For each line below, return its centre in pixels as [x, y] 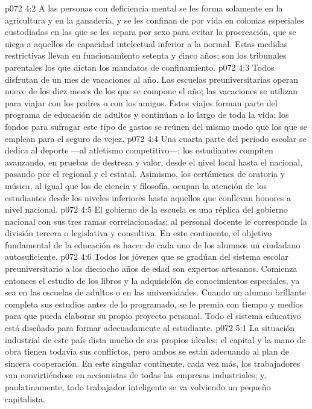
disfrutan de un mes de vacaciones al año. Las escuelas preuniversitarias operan [151, 79]
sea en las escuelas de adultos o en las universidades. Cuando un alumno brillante [155, 292]
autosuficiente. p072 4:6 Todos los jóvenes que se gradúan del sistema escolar [147, 256]
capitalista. [25, 398]
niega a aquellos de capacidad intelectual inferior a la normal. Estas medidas [146, 43]
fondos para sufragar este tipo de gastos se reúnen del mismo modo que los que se [156, 126]
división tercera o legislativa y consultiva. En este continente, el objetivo [138, 233]
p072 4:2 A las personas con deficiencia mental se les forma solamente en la [144, 8]
